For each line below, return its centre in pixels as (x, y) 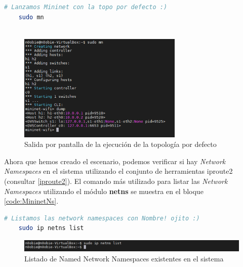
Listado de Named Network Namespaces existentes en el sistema (124, 258)
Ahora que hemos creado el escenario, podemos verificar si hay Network (115, 161)
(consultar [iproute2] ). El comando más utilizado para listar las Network (116, 181)
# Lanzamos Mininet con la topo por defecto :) (86, 7)
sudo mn (31, 17)
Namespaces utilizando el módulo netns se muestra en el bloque (104, 191)
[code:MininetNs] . (31, 201)
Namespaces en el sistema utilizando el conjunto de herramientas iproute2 (118, 171)
